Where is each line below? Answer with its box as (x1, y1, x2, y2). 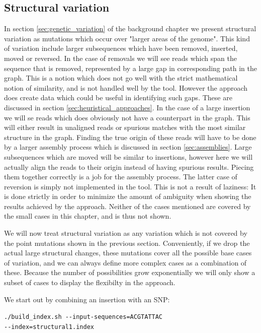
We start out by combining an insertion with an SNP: (4, 294, 170, 304)
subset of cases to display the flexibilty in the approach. (4, 277, 176, 288)
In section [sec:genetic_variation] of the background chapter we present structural (4, 23, 256, 34)
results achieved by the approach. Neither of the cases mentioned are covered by (4, 201, 251, 211)
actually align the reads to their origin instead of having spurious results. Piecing (4, 161, 254, 172)
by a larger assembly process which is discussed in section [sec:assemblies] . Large (4, 142, 252, 152)
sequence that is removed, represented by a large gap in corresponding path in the (4, 62, 257, 73)
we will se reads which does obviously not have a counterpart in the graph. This (4, 112, 250, 122)
